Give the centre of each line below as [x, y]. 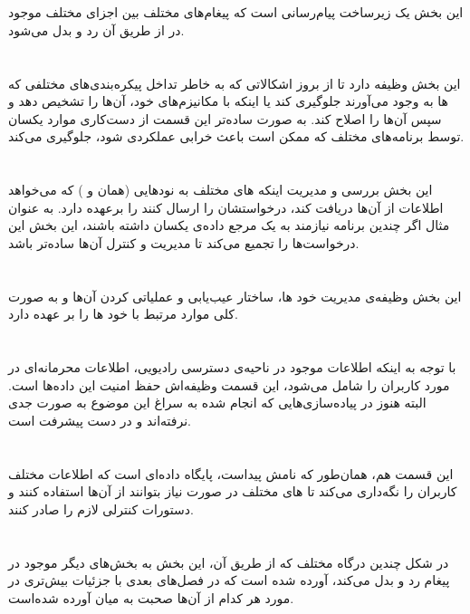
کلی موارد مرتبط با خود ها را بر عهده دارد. [123, 314]
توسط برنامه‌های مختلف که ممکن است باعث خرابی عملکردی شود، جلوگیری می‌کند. [236, 136]
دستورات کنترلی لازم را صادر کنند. [101, 508]
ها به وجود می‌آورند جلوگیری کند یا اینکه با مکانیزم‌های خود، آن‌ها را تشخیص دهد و [228, 101]
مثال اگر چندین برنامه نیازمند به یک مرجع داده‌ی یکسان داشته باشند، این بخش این [229, 225]
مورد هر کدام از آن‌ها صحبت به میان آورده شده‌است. [151, 597]
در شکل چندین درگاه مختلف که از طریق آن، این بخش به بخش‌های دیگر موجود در [229, 562]
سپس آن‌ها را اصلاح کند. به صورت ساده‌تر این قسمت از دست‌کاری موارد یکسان [225, 118]
